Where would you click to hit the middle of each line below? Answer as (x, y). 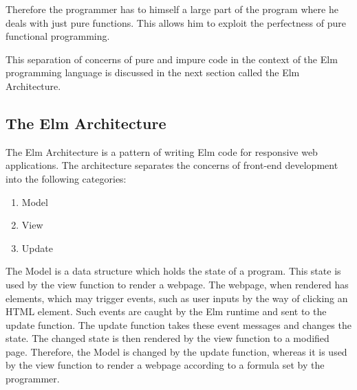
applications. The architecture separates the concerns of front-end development (172, 165)
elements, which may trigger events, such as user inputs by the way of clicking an (177, 298)
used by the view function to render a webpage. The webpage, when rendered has (177, 284)
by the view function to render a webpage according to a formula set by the (165, 365)
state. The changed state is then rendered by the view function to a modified (167, 338)
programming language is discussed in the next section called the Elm (153, 72)
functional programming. (58, 36)
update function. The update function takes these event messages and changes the (178, 324)
